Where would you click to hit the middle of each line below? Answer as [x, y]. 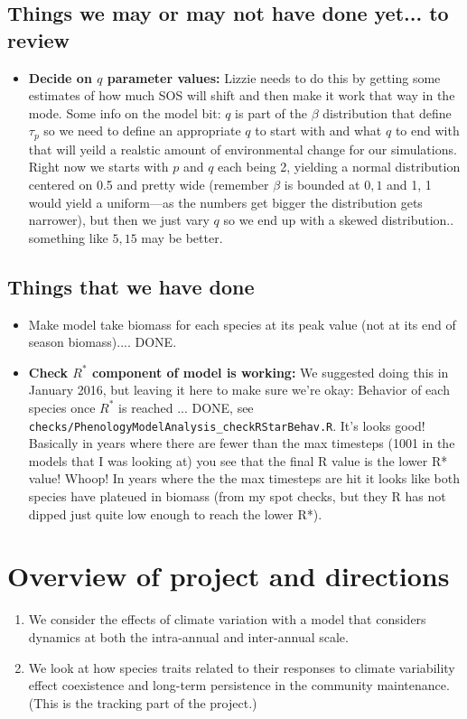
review [38, 39]
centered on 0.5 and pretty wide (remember [149, 185]
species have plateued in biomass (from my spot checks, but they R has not [237, 496]
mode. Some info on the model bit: [125, 112]
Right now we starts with [98, 167]
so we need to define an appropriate [142, 131]
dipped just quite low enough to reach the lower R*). [175, 514]
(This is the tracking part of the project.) [143, 702]
